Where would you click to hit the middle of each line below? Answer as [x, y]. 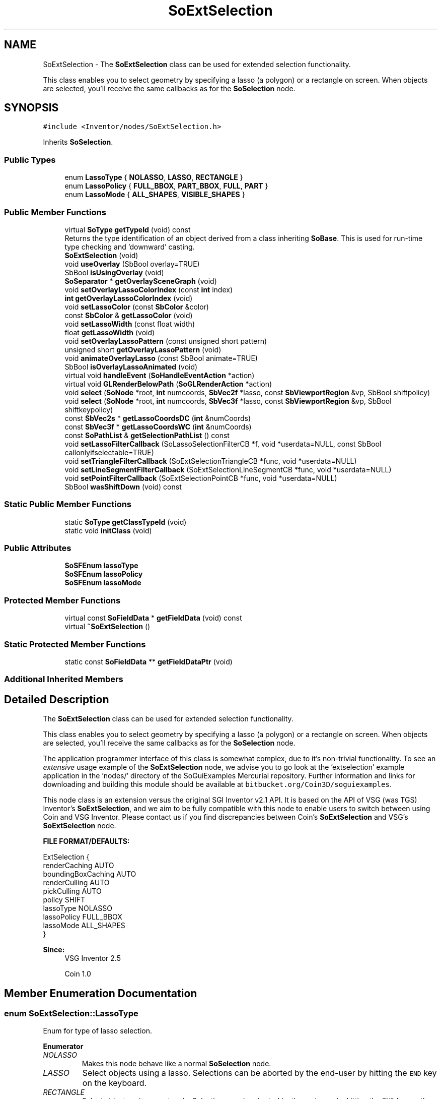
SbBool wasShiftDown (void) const [123, 486]
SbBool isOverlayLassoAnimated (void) [131, 367]
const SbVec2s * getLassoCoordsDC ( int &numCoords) [158, 418]
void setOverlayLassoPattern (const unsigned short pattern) [166, 341]
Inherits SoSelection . [78, 142]
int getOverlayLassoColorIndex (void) [129, 298]
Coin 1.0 [78, 974]
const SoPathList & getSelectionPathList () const [147, 435]
